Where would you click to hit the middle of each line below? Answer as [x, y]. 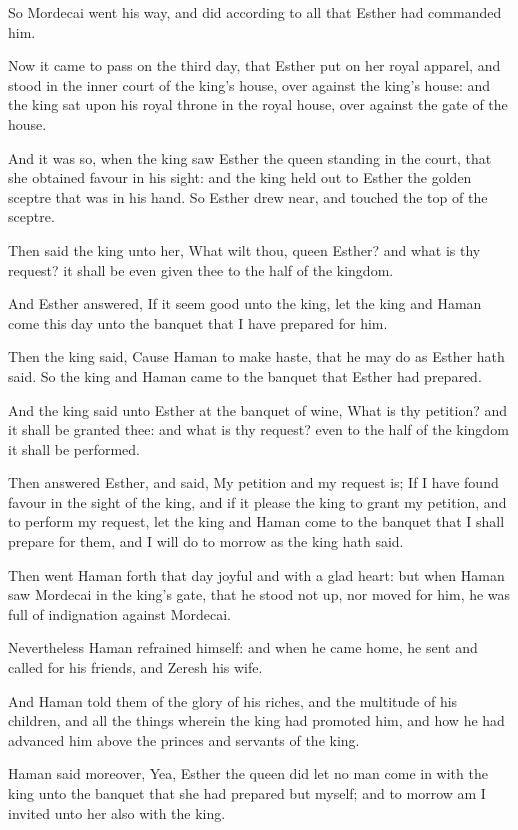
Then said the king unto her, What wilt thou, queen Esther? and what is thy [244, 249]
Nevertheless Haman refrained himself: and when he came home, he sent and [243, 647]
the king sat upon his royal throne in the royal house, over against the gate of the [258, 104]
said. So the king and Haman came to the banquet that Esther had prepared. [245, 375]
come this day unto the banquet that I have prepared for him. [198, 322]
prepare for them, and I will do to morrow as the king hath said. [206, 541]
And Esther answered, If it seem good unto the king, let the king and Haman [245, 303]
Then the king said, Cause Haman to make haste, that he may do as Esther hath [256, 356]
